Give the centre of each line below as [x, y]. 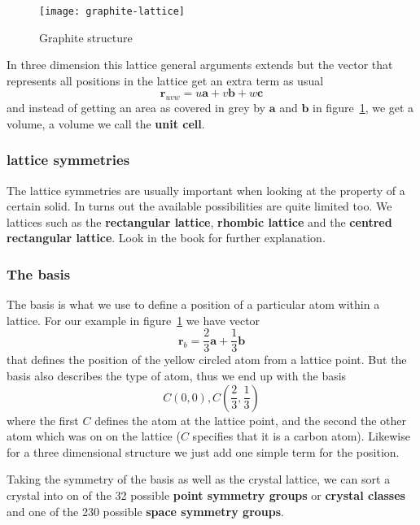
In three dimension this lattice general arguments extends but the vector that [200, 65]
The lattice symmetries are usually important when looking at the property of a [206, 190]
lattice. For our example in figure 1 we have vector [133, 320]
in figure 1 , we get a [363, 108]
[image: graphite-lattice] [112, 11]
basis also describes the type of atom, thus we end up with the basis [177, 376]
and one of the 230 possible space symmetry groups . [145, 511]
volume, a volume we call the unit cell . [106, 123]
